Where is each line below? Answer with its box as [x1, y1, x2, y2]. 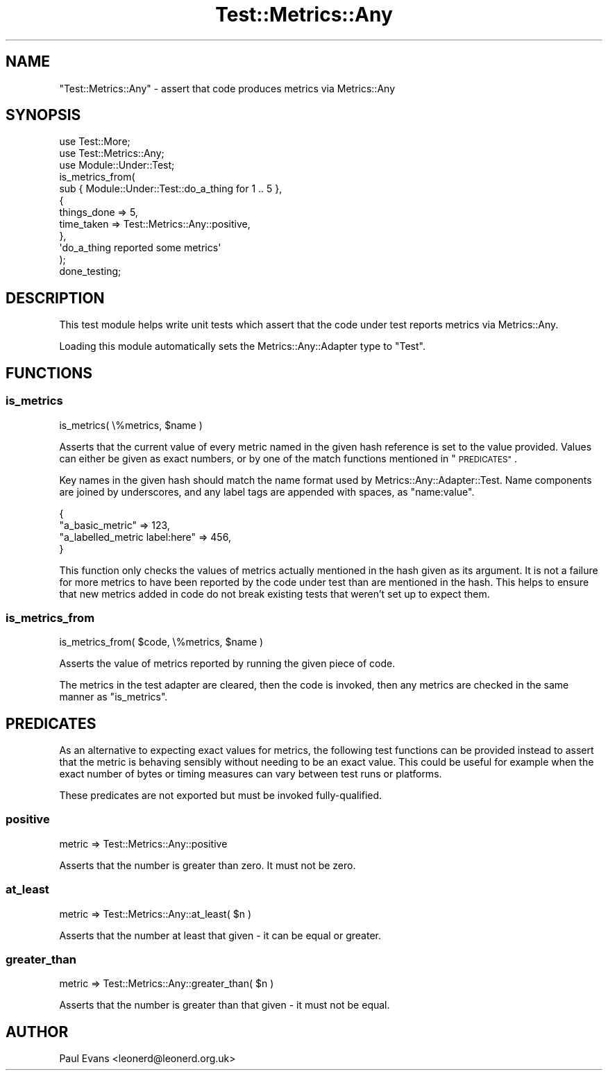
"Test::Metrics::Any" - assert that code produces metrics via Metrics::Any [59, 82, 395, 94]
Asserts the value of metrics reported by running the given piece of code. [59, 657, 396, 670]
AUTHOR [6, 1023, 69, 1041]
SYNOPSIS [6, 106, 81, 124]
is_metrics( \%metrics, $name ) [59, 419, 203, 431]
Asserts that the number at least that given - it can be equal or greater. [59, 929, 382, 941]
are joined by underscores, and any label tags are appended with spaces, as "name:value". [59, 485, 475, 498]
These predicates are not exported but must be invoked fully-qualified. [59, 789, 382, 802]
